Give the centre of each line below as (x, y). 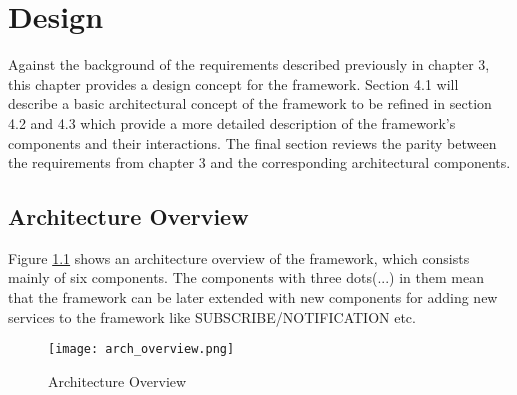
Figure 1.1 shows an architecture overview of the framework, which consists (239, 257)
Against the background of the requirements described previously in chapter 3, (249, 64)
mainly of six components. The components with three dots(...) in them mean (246, 277)
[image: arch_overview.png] (141, 349)
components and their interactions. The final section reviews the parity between (252, 142)
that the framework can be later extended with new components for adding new (253, 297)
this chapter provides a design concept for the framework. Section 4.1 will (233, 83)
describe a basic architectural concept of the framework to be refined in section (250, 103)
